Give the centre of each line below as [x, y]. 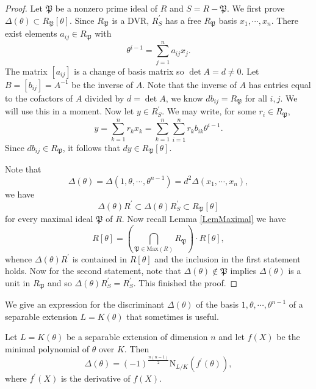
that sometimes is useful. [173, 316]
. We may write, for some [209, 111]
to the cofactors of [39, 98]
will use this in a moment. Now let [70, 111]
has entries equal [280, 84]
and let [232, 337]
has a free [183, 20]
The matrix [26, 71]
